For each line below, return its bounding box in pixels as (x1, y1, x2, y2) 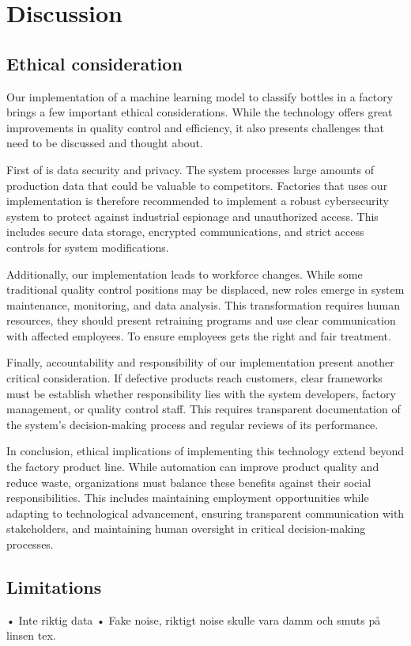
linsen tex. (6, 627, 56, 644)
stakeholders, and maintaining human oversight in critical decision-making (6, 520, 366, 537)
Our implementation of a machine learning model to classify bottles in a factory (6, 88, 394, 104)
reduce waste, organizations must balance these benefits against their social (6, 473, 371, 490)
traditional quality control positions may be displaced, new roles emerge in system (6, 281, 405, 298)
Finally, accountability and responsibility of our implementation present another (6, 354, 394, 370)
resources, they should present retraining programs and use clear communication (6, 312, 396, 329)
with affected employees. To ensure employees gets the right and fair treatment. (6, 327, 391, 344)
